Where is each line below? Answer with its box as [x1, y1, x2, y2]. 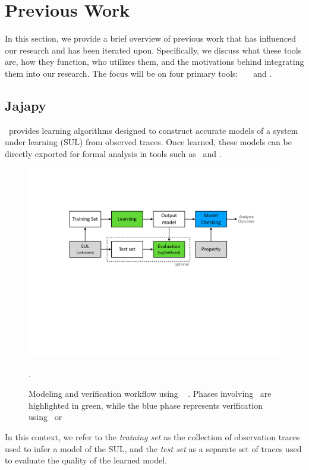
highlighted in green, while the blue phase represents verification [29, 399, 263, 411]
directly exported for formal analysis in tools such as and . [5, 147, 222, 159]
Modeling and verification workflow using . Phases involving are [29, 387, 272, 400]
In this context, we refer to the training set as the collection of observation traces [5, 431, 300, 443]
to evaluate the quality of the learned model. [5, 454, 168, 466]
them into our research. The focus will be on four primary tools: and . [5, 67, 272, 79]
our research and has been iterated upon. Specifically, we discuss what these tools [5, 43, 302, 56]
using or [29, 411, 62, 423]
